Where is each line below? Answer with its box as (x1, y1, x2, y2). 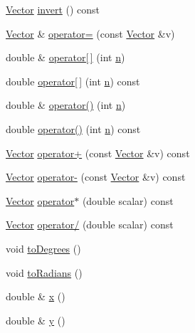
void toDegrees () (6, 240, 81, 255)
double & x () (6, 289, 65, 304)
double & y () (6, 312, 65, 327)
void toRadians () (6, 265, 83, 280)
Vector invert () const (6, 2, 100, 16)
